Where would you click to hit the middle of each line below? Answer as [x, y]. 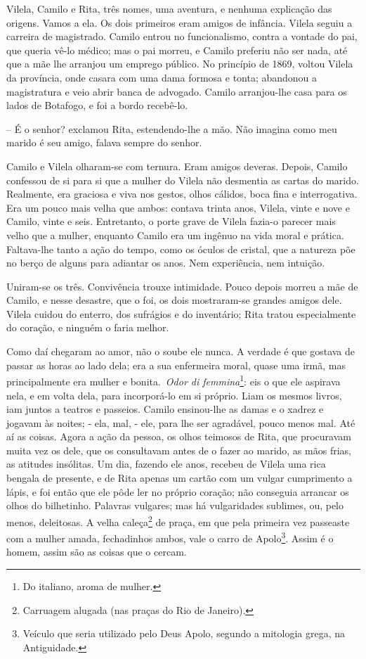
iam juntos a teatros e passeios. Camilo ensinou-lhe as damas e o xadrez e [165, 409]
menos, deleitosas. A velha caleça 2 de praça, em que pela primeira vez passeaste [178, 520]
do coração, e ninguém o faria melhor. [88, 327]
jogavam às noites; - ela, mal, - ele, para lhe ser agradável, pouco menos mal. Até [181, 422]
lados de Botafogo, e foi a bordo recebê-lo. [97, 105]
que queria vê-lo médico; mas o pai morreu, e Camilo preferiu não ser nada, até [177, 50]
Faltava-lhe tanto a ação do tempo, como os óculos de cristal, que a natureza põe [181, 249]
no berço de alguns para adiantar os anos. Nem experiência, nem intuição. [166, 263]
